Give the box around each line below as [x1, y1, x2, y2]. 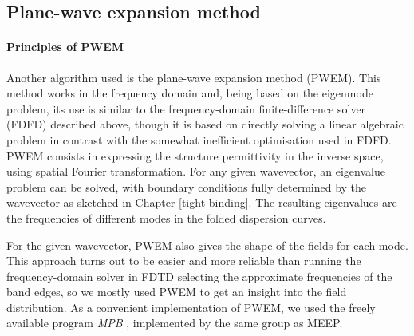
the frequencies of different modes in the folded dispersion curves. [6, 209, 326, 226]
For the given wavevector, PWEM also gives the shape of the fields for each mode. [6, 236, 408, 253]
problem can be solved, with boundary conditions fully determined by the [6, 178, 367, 195]
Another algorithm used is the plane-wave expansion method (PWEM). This [6, 69, 381, 85]
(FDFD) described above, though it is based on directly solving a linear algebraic [6, 116, 404, 132]
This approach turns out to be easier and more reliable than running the [6, 252, 361, 269]
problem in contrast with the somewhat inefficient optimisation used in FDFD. [6, 131, 392, 148]
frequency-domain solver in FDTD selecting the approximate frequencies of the [6, 267, 392, 284]
